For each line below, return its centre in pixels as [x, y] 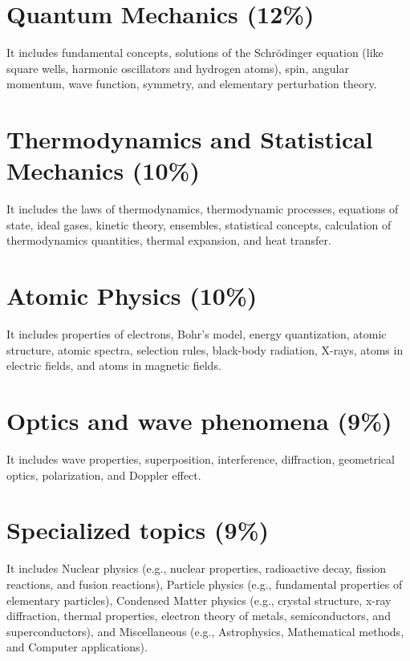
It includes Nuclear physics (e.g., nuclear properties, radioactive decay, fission [197, 568]
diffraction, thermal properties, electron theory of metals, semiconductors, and [199, 616]
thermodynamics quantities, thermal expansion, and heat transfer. [169, 240]
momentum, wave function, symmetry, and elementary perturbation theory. [192, 84]
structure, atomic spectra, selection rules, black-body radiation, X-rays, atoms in [205, 349]
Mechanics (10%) [103, 170]
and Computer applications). [77, 647]
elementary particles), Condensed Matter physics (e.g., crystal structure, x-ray [199, 600]
